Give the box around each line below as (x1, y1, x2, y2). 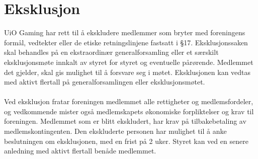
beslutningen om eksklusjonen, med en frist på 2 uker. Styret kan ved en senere (4, 135, 248, 146)
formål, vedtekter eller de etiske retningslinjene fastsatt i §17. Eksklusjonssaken (4, 37, 248, 47)
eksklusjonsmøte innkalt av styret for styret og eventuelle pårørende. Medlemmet (4, 56, 253, 67)
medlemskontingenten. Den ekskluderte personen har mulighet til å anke (4, 126, 227, 136)
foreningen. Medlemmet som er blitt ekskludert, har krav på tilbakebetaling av (4, 116, 246, 126)
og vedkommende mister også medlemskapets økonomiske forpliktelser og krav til (4, 106, 254, 116)
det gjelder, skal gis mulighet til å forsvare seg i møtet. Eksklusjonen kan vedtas (4, 66, 251, 77)
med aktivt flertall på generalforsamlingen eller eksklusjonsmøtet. (4, 76, 205, 87)
